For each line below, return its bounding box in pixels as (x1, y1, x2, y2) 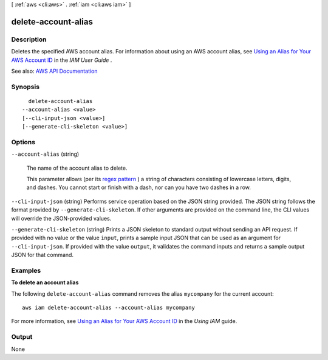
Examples (11, 266, 41, 275)
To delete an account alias (11, 279, 79, 286)
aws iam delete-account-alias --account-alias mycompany (22, 304, 196, 312)
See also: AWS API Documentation (11, 67, 98, 75)
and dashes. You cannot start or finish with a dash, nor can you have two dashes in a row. (26, 184, 251, 191)
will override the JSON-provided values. (11, 215, 112, 222)
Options (11, 138, 36, 146)
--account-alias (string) (11, 150, 80, 158)
